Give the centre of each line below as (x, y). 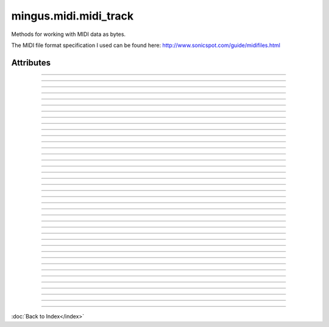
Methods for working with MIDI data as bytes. (69, 34)
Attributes (31, 63)
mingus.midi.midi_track (73, 16)
